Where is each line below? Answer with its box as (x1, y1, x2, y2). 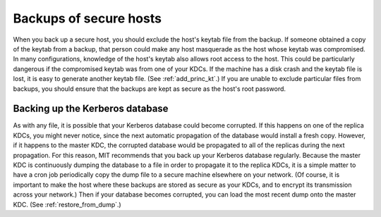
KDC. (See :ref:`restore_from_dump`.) (13, 200, 121, 209)
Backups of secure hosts (13, 11, 162, 26)
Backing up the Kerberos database (13, 103, 169, 115)
